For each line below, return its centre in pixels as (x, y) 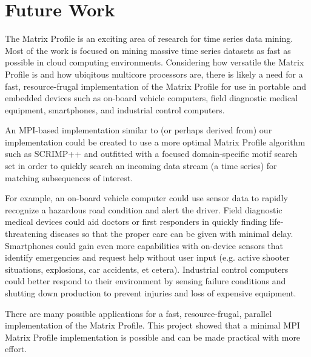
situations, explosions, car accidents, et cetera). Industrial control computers (147, 269)
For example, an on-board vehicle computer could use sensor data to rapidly (146, 198)
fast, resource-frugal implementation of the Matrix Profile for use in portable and (155, 86)
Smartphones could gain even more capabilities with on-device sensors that (144, 245)
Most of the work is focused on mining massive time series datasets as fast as (148, 50)
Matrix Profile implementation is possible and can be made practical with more (153, 337)
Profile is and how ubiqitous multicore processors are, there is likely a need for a (154, 74)
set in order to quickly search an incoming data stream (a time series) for (141, 166)
